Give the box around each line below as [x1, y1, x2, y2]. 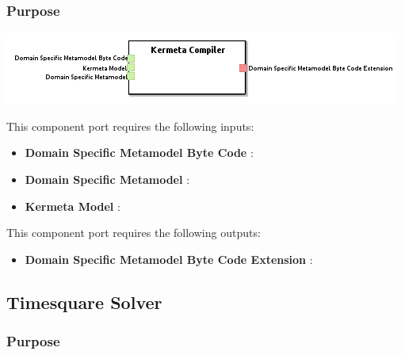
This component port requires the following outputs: [6, 224, 261, 241]
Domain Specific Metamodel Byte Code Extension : [25, 250, 313, 267]
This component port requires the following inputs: [6, 117, 254, 134]
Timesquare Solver [6, 289, 162, 314]
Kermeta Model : [25, 197, 120, 214]
